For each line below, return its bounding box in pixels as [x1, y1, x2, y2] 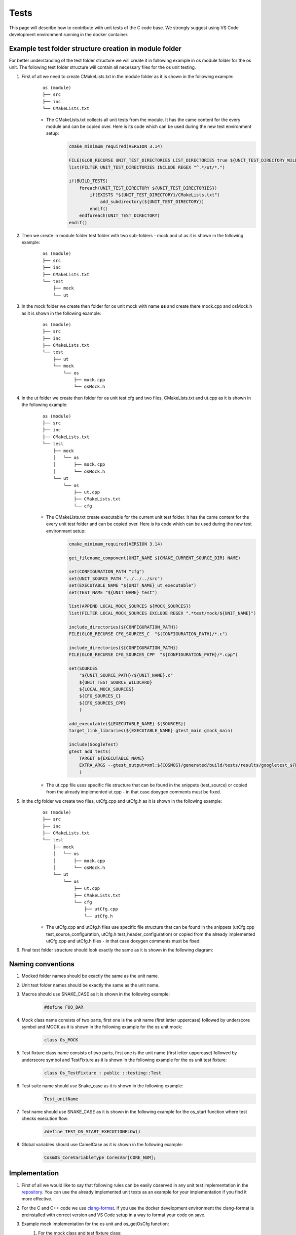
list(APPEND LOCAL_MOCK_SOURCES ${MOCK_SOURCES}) [69, 603, 191, 609]
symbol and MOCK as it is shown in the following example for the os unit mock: [21, 1024, 183, 1030]
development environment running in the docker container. [9, 31, 129, 37]
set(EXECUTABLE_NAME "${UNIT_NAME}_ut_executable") [69, 583, 197, 588]
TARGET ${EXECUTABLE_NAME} [79, 755, 145, 761]
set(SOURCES [69, 665, 98, 671]
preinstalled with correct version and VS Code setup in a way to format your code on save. [21, 1212, 206, 1218]
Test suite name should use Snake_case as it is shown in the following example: [21, 1082, 184, 1089]
